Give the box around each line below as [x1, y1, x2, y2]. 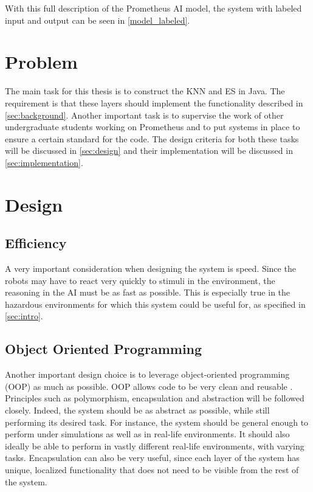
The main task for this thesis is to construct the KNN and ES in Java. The [5, 85, 285, 97]
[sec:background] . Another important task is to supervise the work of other [5, 108, 284, 121]
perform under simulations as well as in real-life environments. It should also [5, 428, 290, 440]
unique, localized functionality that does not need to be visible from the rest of [5, 463, 299, 476]
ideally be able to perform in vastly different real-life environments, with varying [5, 439, 304, 452]
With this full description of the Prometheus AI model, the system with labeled [5, 2, 302, 14]
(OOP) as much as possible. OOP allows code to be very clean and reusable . [5, 379, 293, 392]
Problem [5, 49, 78, 74]
